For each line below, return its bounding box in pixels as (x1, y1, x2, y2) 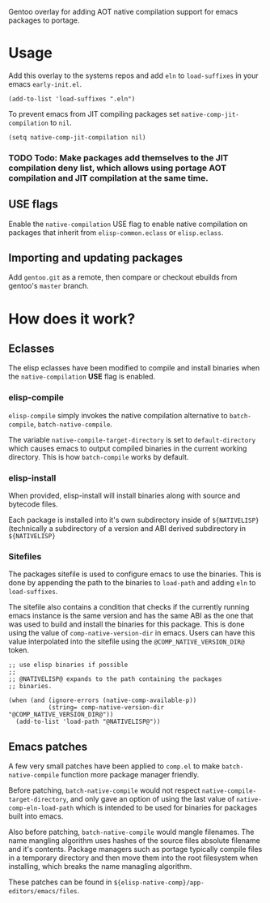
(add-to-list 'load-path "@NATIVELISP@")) (15, 717, 161, 726)
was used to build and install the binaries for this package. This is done (8, 619, 245, 629)
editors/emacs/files (8, 888, 78, 896)
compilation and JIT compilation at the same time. (8, 172, 209, 183)
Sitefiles (8, 551, 42, 562)
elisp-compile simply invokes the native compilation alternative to (8, 410, 228, 420)
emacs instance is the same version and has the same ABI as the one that (8, 611, 254, 621)
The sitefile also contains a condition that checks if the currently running (8, 602, 250, 612)
